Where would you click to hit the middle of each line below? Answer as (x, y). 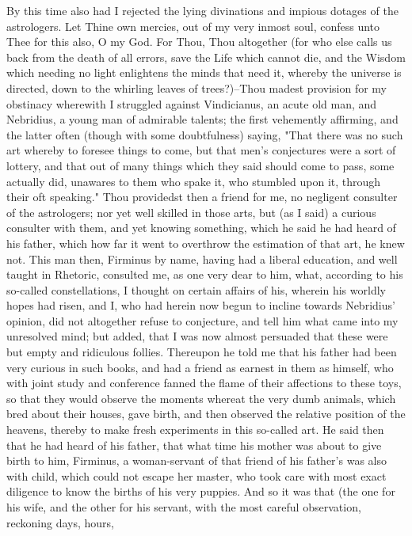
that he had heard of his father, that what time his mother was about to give (194, 445)
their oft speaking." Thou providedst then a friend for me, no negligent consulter (202, 197)
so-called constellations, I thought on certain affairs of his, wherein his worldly (196, 289)
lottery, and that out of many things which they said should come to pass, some (200, 165)
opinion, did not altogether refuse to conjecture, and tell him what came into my (202, 320)
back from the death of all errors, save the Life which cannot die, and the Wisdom (206, 57)
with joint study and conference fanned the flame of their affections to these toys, (204, 383)
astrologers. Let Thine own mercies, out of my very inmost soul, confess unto (193, 26)
